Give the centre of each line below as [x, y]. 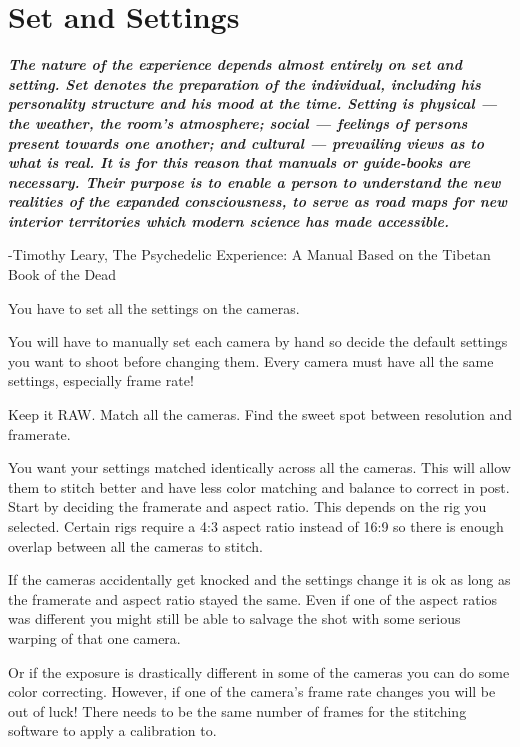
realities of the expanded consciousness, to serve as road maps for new [258, 201]
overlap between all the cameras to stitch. [135, 545]
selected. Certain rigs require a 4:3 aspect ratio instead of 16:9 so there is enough [256, 526]
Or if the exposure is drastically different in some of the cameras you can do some [259, 671]
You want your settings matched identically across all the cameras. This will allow [259, 467]
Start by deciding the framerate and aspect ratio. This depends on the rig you [247, 506]
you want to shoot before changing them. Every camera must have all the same [251, 360]
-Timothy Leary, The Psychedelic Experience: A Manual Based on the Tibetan [249, 254]
